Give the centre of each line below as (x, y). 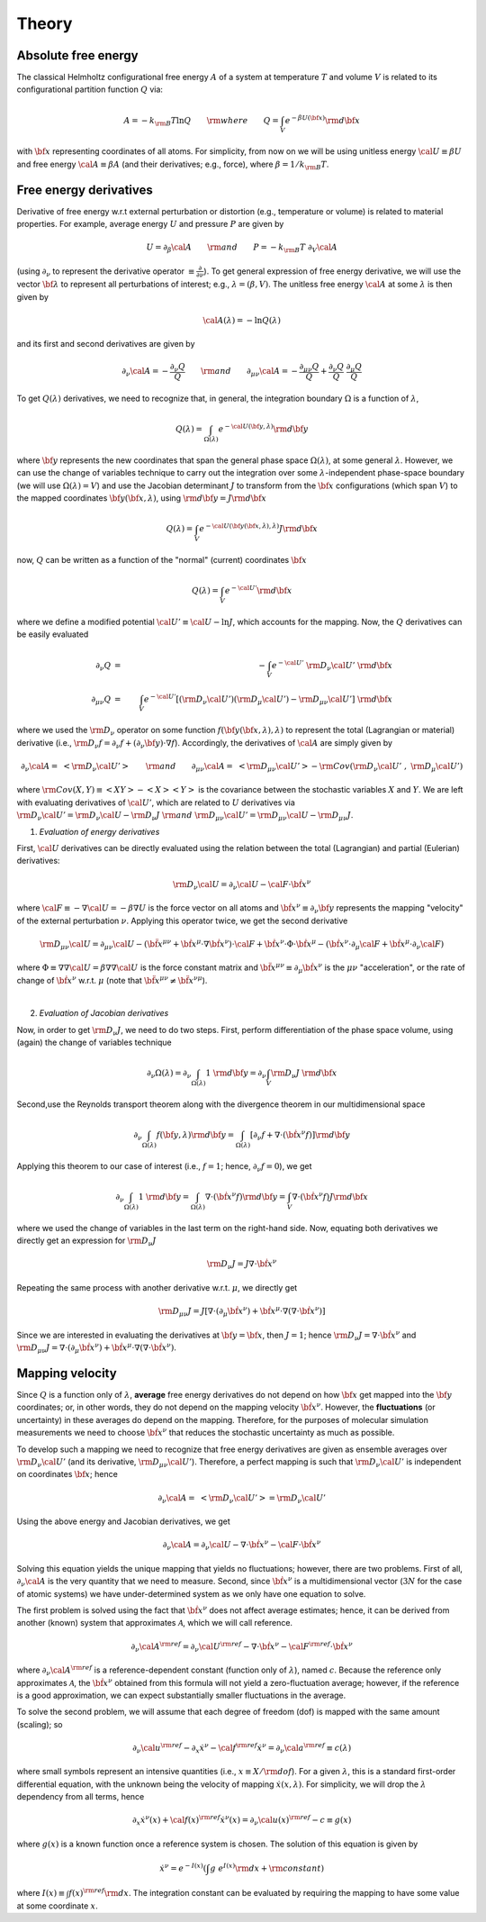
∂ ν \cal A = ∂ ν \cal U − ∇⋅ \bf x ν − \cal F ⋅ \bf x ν (242, 1546)
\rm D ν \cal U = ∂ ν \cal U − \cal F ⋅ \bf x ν (242, 884)
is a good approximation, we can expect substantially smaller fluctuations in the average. (181, 1695)
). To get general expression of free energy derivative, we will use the (333, 271)
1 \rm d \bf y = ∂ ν (236, 1074)
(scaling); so (40, 1724)
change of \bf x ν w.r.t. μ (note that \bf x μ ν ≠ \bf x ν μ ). (112, 979)
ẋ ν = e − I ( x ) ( (183, 1868)
